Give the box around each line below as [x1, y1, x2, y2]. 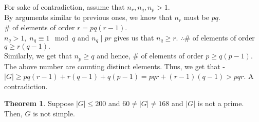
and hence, [97, 50, 131, 61]
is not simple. [33, 108, 75, 118]
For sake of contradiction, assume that [4, 2, 125, 12]
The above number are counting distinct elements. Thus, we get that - [4, 60, 225, 71]
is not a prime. [197, 98, 244, 109]
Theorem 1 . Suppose [4, 98, 74, 109]
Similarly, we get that [4, 50, 72, 61]
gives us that [114, 32, 154, 43]
